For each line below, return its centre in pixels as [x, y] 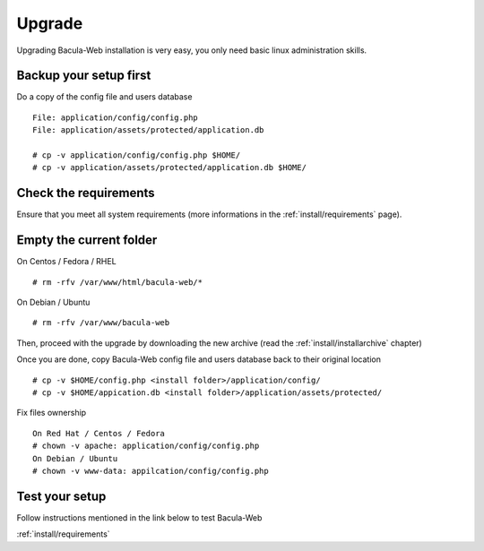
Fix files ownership [52, 413]
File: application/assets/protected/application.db [148, 130]
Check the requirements [86, 193]
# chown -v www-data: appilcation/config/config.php [151, 471]
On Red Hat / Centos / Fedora [99, 433]
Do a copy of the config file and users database [104, 97]
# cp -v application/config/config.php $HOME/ [137, 155]
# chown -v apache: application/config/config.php [146, 446]
